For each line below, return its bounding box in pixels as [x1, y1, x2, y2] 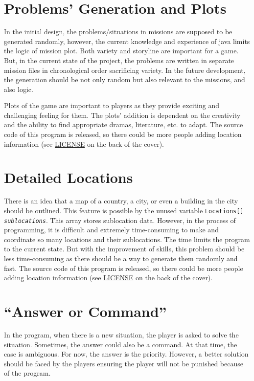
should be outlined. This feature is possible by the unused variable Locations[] [4, 205, 244, 215]
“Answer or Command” [4, 301, 167, 321]
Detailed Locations [4, 167, 133, 187]
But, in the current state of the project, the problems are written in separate [4, 55, 234, 65]
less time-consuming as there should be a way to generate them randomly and [4, 253, 238, 264]
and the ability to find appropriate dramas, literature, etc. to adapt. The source [4, 119, 243, 130]
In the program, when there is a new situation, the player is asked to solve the [4, 329, 239, 339]
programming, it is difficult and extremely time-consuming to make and [4, 224, 219, 235]
